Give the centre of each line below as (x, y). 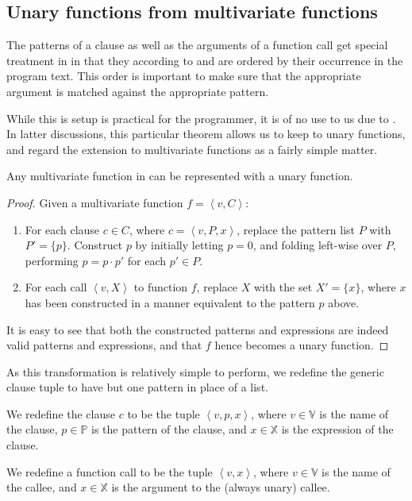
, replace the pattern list (296, 229)
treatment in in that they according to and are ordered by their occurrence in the (205, 60)
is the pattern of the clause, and (169, 429)
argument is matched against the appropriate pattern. (138, 91)
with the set (283, 287)
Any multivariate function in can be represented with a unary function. (180, 176)
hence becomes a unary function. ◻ (302, 345)
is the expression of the (337, 429)
